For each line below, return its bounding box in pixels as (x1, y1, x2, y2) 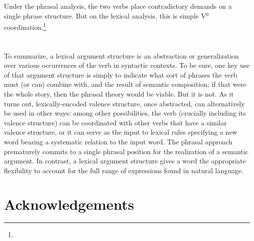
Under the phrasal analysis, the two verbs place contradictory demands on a (4, 1, 232, 11)
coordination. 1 (4, 20, 46, 32)
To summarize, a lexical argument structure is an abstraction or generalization (4, 50, 239, 60)
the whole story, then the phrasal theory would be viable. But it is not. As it (4, 89, 234, 99)
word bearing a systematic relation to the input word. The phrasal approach (4, 136, 233, 146)
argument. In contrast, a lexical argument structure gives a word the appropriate (4, 156, 246, 166)
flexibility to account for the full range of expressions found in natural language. (4, 165, 244, 175)
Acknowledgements (4, 194, 134, 214)
